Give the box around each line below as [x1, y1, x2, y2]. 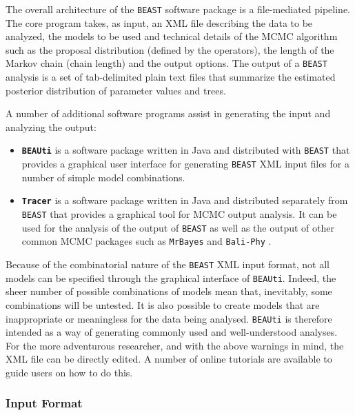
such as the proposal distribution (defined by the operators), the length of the [6, 42, 334, 57]
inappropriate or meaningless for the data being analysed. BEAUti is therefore [6, 311, 332, 325]
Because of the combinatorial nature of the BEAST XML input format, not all [6, 257, 330, 271]
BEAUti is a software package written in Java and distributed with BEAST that [21, 143, 350, 157]
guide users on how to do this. [6, 365, 133, 379]
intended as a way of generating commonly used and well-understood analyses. [6, 325, 338, 339]
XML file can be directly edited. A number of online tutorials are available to [6, 352, 332, 366]
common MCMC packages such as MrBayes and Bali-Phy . [21, 234, 272, 248]
